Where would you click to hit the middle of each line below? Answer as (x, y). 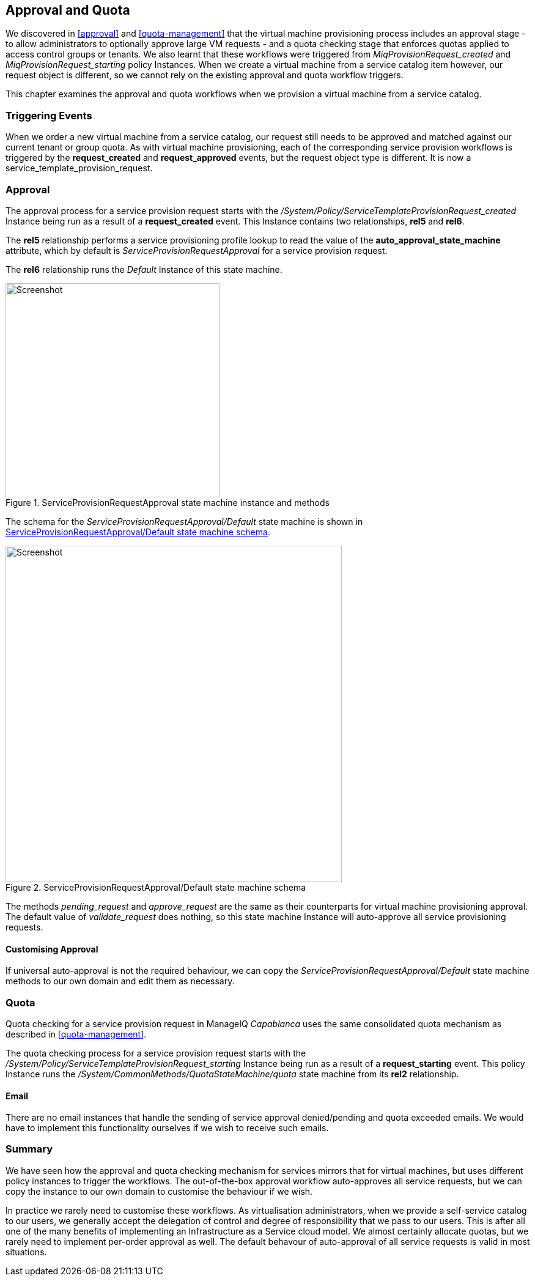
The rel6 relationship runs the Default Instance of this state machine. (144, 269)
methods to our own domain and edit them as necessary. (120, 981)
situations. (26, 1252)
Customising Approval (52, 949)
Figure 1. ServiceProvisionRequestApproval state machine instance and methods (168, 502)
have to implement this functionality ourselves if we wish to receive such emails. (167, 1128)
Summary (29, 1149)
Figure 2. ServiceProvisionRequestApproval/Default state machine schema (156, 887)
